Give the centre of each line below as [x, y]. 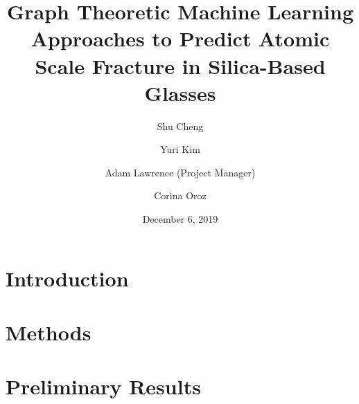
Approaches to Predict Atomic [180, 38]
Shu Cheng [180, 126]
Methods [49, 332]
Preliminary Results [103, 386]
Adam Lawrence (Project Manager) [180, 172]
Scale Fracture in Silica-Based [180, 65]
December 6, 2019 [180, 219]
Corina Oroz [180, 195]
